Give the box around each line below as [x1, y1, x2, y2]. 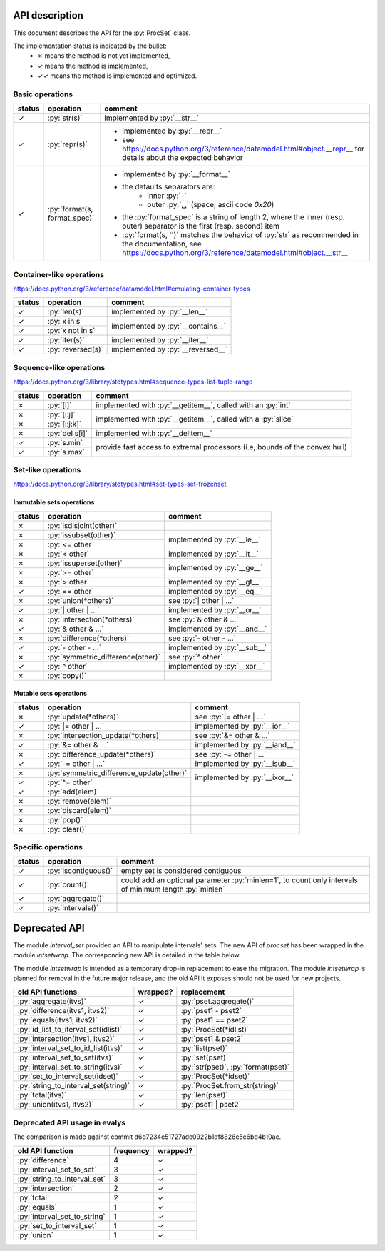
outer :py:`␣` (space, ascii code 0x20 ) [147, 200, 274, 210]
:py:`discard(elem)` [47, 805, 112, 815]
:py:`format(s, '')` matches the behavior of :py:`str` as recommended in [122, 230, 359, 240]
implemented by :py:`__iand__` [195, 739, 296, 749]
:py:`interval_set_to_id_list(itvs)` [17, 1043, 123, 1053]
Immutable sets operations [13, 498, 95, 507]
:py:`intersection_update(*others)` [47, 730, 162, 740]
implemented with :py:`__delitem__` [96, 428, 213, 438]
